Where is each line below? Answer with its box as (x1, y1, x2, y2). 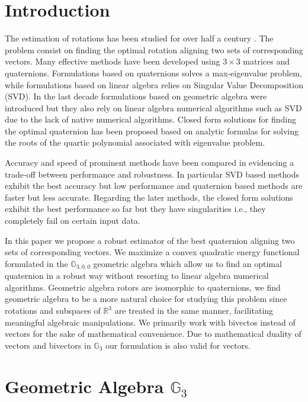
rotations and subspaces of (5, 304, 101, 317)
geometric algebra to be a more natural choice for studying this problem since (5, 292, 287, 305)
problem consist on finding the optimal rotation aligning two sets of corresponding (5, 43, 303, 56)
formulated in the (5, 257, 68, 269)
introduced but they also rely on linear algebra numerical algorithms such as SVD (5, 101, 302, 114)
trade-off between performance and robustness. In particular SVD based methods (5, 168, 300, 180)
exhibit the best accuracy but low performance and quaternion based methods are (5, 179, 303, 192)
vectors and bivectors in (5, 339, 91, 351)
